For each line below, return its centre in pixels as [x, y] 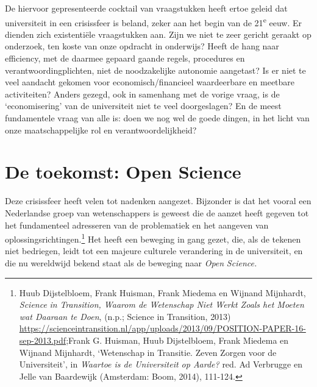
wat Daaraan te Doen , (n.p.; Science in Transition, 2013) [125, 316]
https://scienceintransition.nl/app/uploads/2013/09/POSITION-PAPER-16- [162, 328]
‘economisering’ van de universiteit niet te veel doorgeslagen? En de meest [143, 106]
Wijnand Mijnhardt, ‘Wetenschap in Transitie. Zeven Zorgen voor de [148, 352]
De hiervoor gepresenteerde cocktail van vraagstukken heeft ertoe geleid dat [146, 8]
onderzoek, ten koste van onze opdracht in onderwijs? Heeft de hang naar [142, 46]
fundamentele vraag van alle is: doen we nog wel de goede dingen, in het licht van [157, 118]
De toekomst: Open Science [123, 172]
